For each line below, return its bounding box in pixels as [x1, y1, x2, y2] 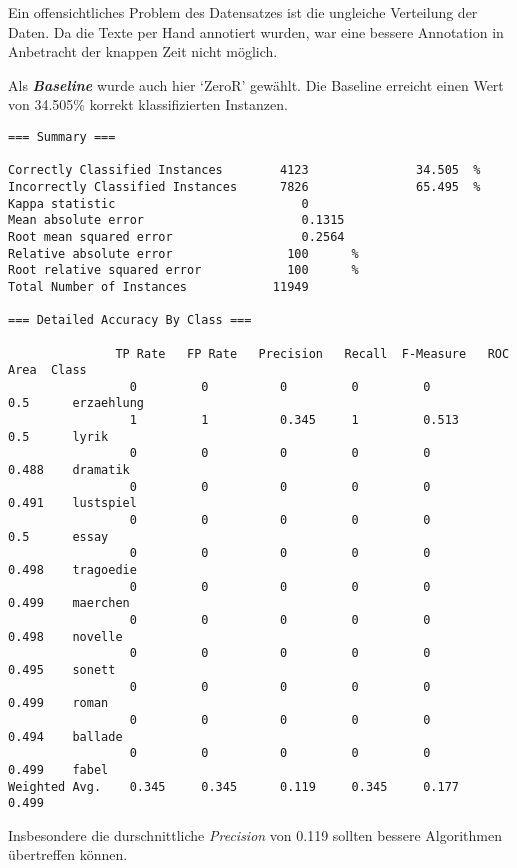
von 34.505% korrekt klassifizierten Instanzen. [8, 94, 288, 115]
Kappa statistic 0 [8, 196, 309, 211]
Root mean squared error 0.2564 [8, 229, 345, 244]
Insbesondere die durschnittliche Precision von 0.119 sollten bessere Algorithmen [8, 824, 502, 845]
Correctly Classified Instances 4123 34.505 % [8, 163, 481, 178]
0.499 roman [8, 696, 109, 711]
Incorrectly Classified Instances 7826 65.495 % [8, 179, 481, 194]
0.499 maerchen [8, 596, 130, 611]
